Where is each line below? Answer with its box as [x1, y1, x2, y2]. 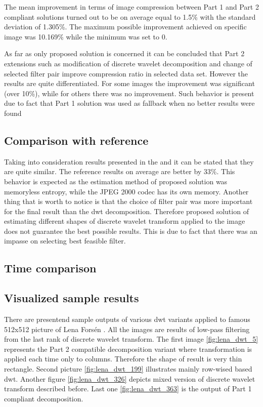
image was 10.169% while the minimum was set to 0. [4, 31, 167, 42]
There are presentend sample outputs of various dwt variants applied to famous [4, 314, 250, 324]
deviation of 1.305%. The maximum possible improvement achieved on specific [4, 21, 247, 32]
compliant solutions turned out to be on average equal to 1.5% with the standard [4, 11, 256, 22]
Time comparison [4, 260, 97, 276]
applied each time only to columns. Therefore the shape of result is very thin [4, 353, 242, 364]
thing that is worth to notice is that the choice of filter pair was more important [4, 196, 253, 207]
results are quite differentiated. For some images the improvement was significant [4, 78, 255, 89]
